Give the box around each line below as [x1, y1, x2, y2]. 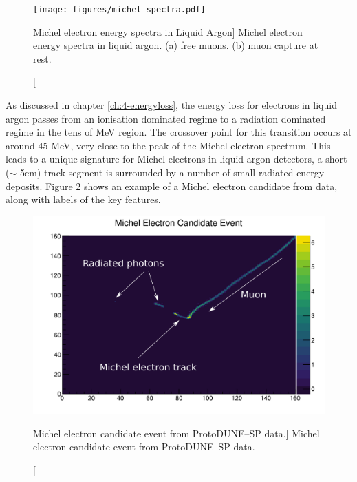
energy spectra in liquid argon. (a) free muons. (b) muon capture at [33, 38, 318, 52]
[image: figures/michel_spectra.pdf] [33, 5, 206, 14]
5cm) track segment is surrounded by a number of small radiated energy [19, 165, 325, 179]
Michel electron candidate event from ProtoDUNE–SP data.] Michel [33, 426, 320, 440]
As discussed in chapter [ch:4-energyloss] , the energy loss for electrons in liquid [6, 98, 337, 112]
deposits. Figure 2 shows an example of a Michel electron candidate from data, [6, 178, 338, 193]
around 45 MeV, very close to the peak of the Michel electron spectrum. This [6, 138, 331, 152]
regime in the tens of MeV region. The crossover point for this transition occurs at [6, 125, 352, 139]
